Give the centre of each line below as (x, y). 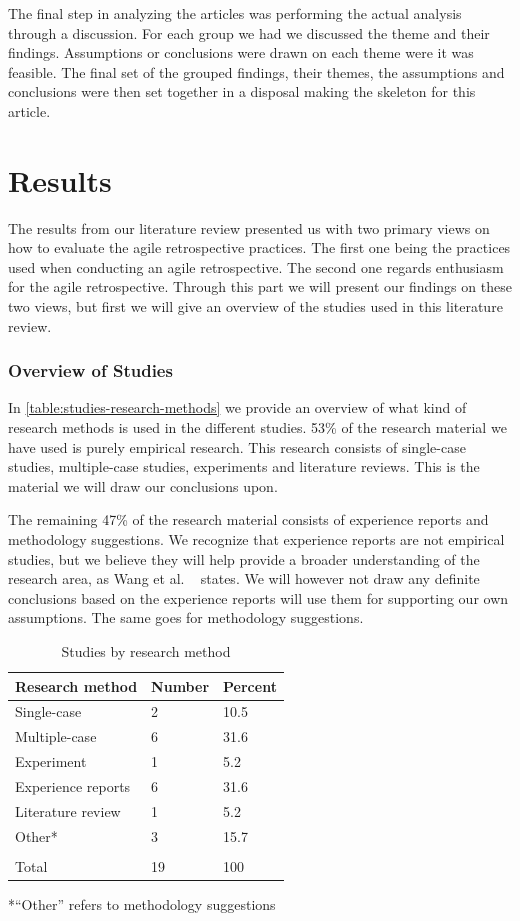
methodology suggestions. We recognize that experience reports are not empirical (256, 539)
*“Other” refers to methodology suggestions (142, 903)
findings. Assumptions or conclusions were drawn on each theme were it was (241, 52)
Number (180, 685)
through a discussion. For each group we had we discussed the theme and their (249, 32)
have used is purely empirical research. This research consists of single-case (237, 446)
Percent (250, 685)
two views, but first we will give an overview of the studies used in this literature (255, 306)
